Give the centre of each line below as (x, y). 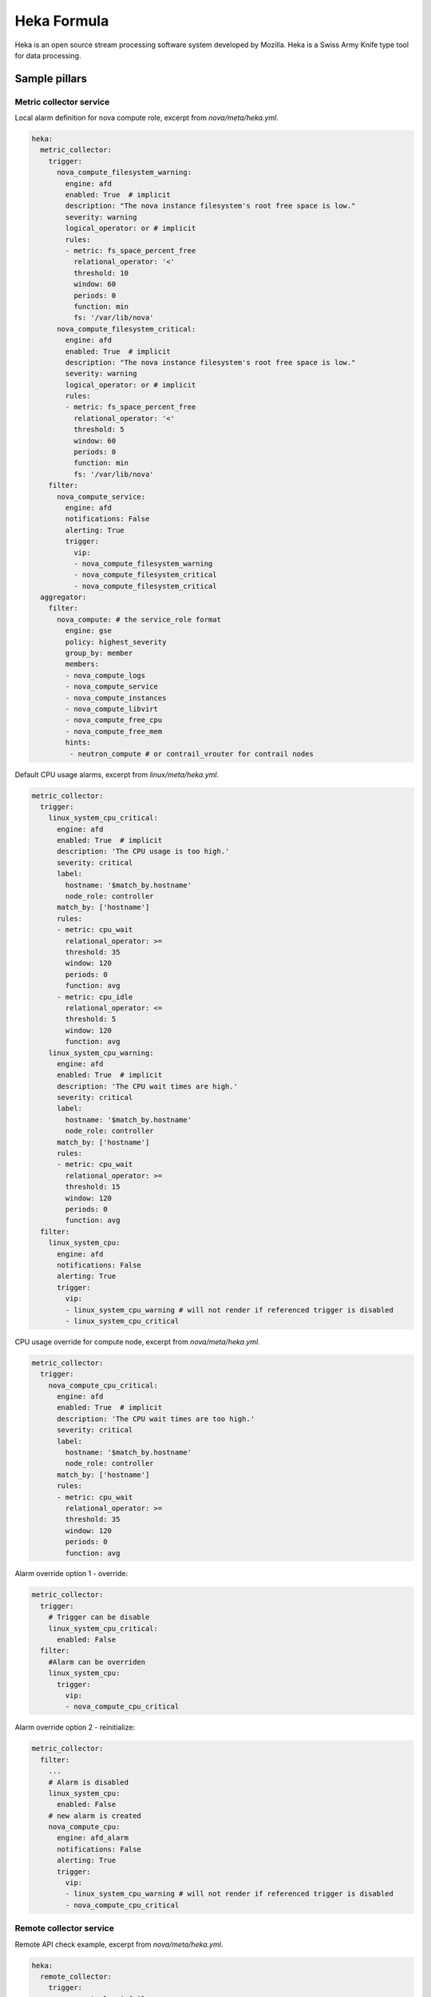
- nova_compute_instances (116, 698)
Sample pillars (51, 79)
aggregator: (63, 598)
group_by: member (99, 653)
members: (82, 664)
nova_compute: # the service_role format (139, 619)
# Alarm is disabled (89, 1782)
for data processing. (48, 55)
